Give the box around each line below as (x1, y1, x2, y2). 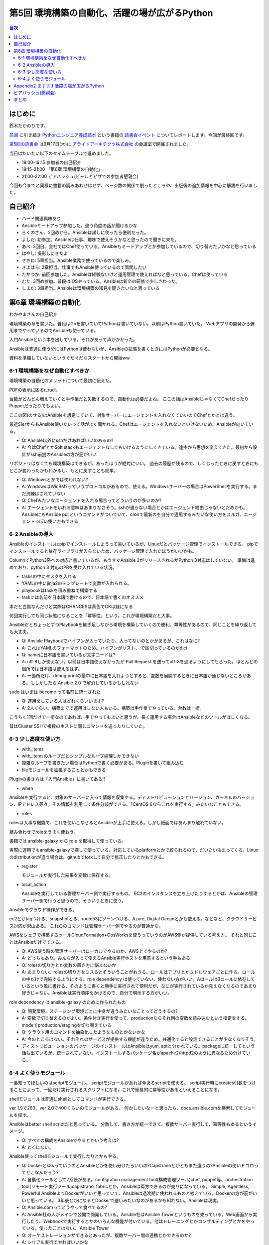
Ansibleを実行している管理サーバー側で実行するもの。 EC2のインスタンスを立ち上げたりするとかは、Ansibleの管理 (21, 890, 258, 896)
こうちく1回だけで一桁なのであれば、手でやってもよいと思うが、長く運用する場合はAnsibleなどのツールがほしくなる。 (9, 714, 253, 720)
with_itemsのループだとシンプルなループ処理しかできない (21, 752, 139, 759)
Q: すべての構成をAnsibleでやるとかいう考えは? (21, 1137, 119, 1143)
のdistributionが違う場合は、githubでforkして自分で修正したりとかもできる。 (9, 854, 167, 860)
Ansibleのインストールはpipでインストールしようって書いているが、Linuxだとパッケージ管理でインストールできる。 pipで (9, 541, 259, 547)
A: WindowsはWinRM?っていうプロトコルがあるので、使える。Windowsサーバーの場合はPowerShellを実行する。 (21, 484, 253, 490)
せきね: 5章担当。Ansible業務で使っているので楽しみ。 (21, 257, 134, 263)
